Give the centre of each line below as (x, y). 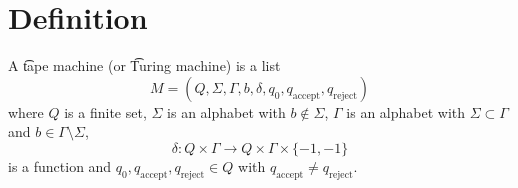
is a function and (60, 165)
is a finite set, (105, 111)
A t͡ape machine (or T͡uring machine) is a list (144, 65)
